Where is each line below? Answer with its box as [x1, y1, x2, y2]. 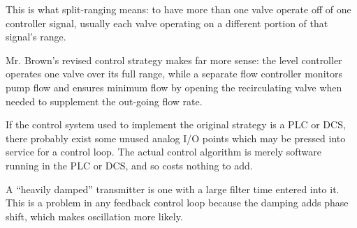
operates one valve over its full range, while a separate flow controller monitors [6, 66, 342, 81]
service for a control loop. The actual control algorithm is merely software [6, 144, 321, 159]
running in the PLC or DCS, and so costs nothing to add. [6, 158, 253, 172]
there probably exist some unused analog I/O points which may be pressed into [6, 130, 346, 145]
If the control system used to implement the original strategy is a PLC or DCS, [6, 117, 346, 132]
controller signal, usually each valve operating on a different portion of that [6, 15, 328, 30]
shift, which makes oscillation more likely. [6, 208, 183, 223]
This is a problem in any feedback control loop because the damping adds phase [6, 195, 349, 210]
